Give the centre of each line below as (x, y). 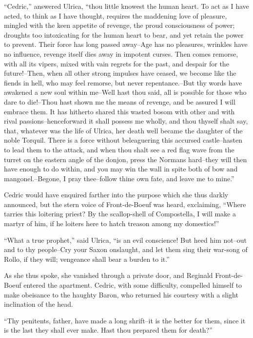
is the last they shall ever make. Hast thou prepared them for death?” (108, 330)
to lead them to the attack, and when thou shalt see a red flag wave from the (119, 149)
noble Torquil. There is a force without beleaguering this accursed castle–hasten (123, 140)
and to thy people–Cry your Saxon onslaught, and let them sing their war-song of (126, 249)
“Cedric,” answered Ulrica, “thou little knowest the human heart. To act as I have (126, 6)
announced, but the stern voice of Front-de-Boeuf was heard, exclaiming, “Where (125, 204)
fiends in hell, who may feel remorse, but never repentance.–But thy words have (123, 82)
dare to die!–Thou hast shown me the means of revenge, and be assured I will (120, 101)
